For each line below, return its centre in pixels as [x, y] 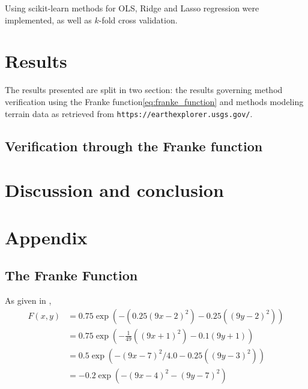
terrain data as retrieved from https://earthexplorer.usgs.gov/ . [129, 113]
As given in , [28, 300]
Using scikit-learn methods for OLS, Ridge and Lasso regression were [132, 8]
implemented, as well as [48, 20]
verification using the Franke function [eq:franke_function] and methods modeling [154, 101]
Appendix [46, 237]
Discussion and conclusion [114, 190]
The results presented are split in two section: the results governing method [144, 90]
